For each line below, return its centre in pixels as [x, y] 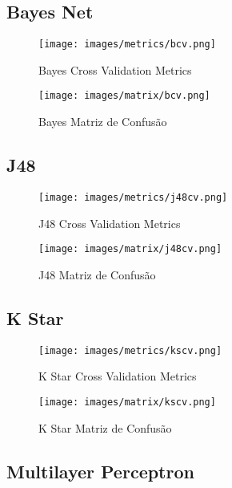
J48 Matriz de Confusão [97, 274]
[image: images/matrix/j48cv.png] [130, 249]
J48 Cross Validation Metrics [110, 223]
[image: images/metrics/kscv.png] [130, 350]
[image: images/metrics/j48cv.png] [133, 197]
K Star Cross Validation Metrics [118, 376]
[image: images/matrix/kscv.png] [127, 402]
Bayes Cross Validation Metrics [115, 69]
